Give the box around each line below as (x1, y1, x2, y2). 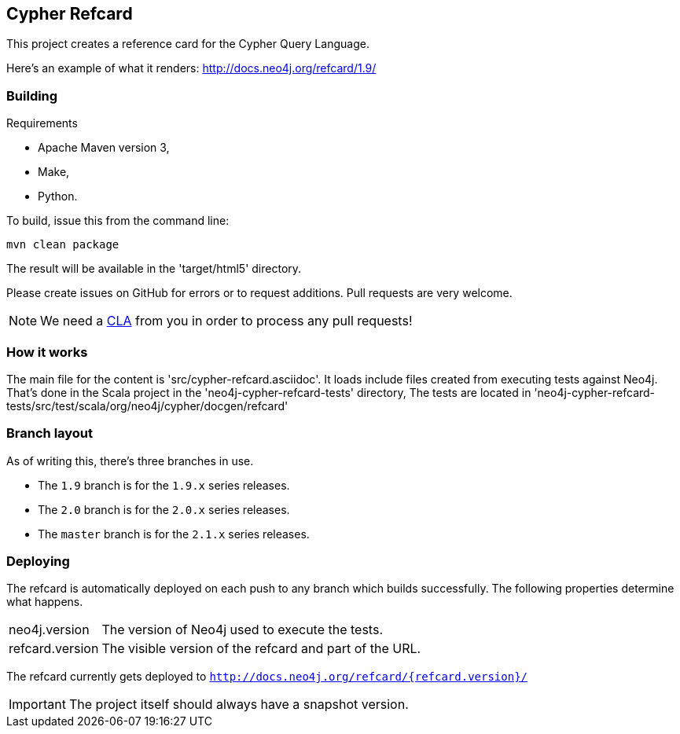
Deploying (6, 553, 70, 570)
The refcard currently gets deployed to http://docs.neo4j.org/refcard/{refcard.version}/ (6, 670, 527, 684)
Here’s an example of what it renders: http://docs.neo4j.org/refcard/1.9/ (6, 61, 377, 75)
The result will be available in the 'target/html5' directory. (6, 262, 302, 276)
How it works (6, 343, 88, 360)
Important (9, 696, 66, 713)
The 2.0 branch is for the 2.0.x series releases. (38, 502, 290, 516)
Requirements (6, 116, 78, 130)
